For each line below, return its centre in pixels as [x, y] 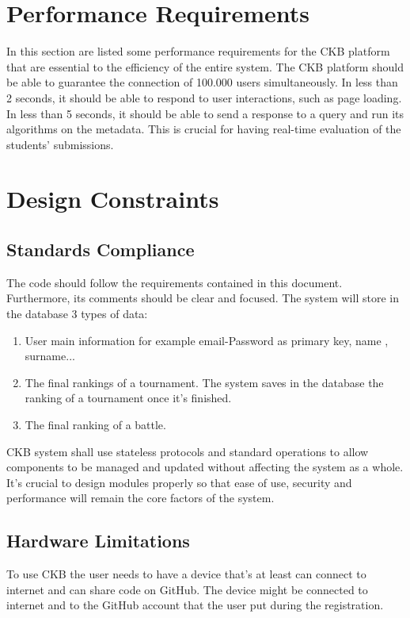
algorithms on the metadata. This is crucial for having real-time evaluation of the [204, 129]
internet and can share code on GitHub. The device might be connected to [187, 589]
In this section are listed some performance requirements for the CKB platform [198, 51]
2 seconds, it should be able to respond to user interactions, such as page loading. [204, 97]
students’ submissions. [60, 144]
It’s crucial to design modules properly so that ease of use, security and [179, 482]
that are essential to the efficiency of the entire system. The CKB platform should [205, 66]
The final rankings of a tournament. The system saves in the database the [204, 382]
